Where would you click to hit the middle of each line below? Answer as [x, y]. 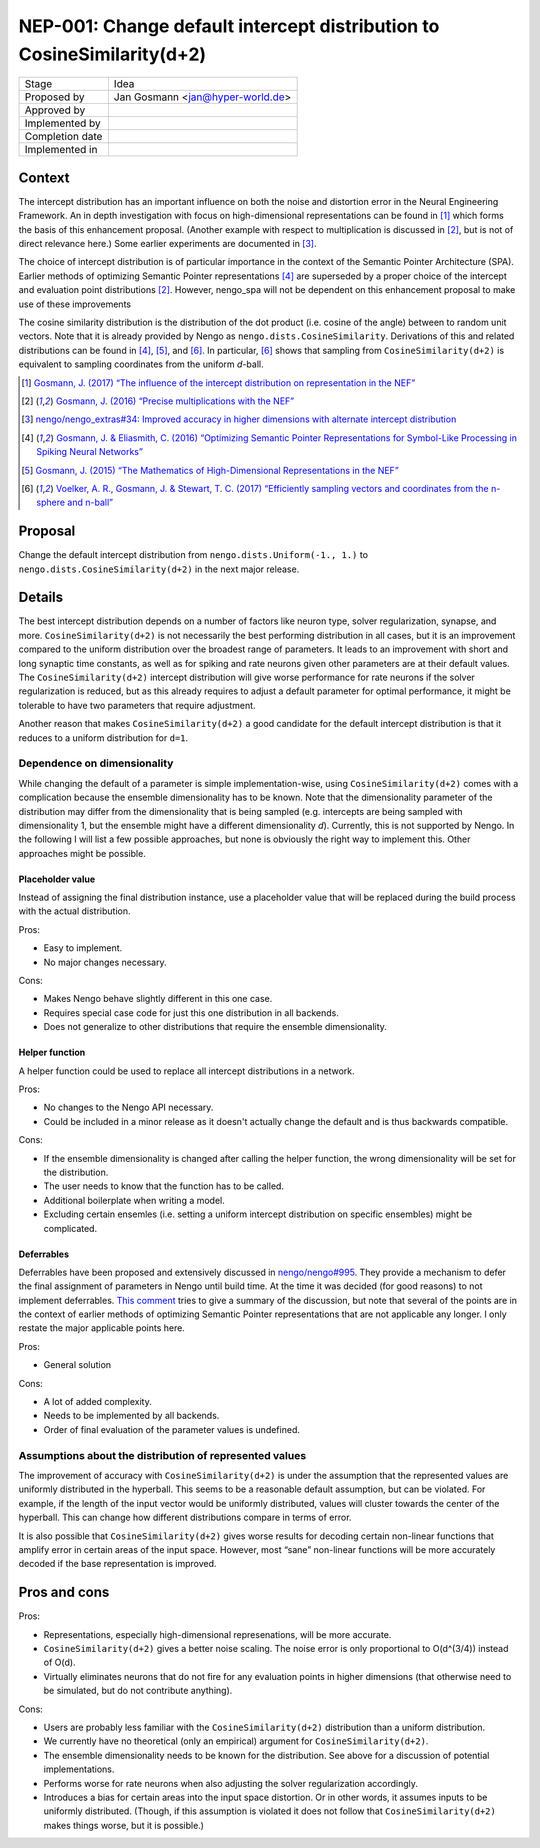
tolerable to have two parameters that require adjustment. [137, 705]
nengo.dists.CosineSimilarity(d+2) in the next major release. [159, 569]
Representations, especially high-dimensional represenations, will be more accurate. [217, 1634]
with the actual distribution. [74, 911]
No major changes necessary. [105, 962]
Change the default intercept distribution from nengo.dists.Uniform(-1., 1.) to [193, 555]
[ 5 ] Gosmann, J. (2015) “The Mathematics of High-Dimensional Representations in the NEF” [210, 470]
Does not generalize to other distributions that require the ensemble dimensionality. [215, 1027]
